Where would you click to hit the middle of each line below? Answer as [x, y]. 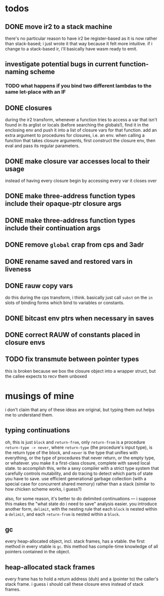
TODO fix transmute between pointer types [72, 359]
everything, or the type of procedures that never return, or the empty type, [80, 458]
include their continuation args [53, 228]
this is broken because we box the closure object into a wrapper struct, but [81, 371]
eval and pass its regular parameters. [42, 146]
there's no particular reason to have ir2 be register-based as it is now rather [81, 38]
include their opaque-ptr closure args [63, 204]
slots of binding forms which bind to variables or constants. [65, 303]
